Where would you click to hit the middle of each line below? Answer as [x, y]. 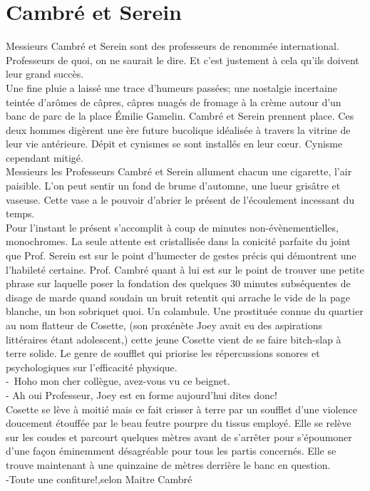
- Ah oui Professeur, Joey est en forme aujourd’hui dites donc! [142, 394]
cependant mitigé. [45, 157]
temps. [20, 213]
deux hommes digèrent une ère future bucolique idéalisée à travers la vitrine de [178, 129]
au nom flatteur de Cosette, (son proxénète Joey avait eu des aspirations [164, 325]
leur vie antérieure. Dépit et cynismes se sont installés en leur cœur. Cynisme [174, 144]
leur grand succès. [45, 74]
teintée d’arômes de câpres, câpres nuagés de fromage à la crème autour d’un [174, 102]
